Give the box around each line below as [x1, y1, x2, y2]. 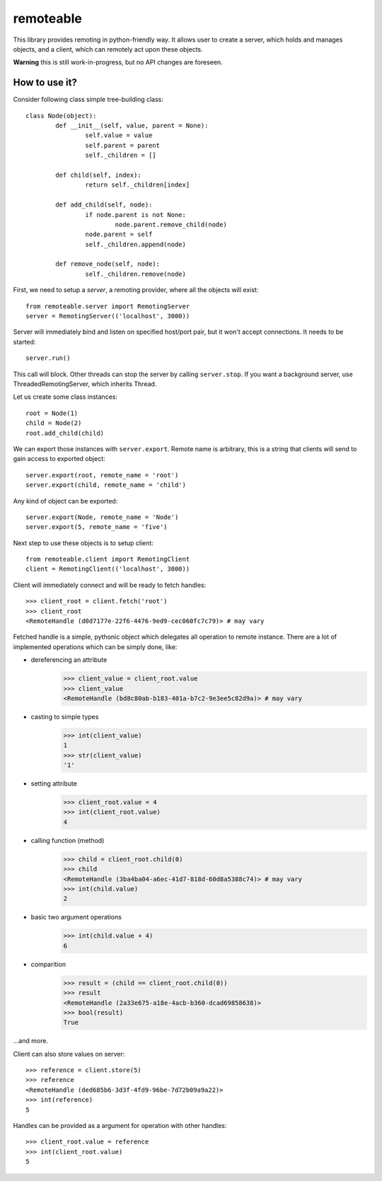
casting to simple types [30, 712, 99, 721]
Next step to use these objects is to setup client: [13, 538, 154, 547]
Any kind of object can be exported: [13, 496, 118, 505]
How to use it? [13, 76, 77, 88]
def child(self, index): [55, 170, 141, 179]
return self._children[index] [85, 181, 190, 189]
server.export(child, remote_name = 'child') [25, 481, 187, 489]
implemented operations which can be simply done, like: [13, 642, 178, 651]
